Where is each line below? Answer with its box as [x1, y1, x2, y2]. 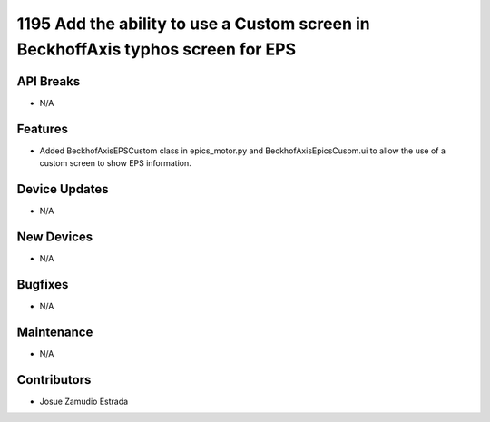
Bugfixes [16, 277, 69, 292]
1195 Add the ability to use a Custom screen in [16, 14, 371, 34]
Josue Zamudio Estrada [39, 396, 129, 407]
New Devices [16, 229, 93, 244]
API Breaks [16, 74, 81, 89]
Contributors [16, 372, 92, 388]
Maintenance [16, 324, 93, 339]
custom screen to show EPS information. [39, 158, 192, 169]
